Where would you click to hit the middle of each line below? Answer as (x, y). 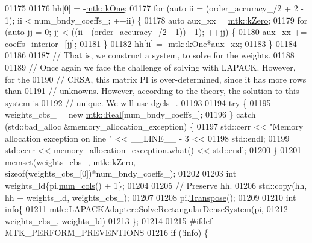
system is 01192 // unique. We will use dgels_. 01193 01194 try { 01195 (138, 102)
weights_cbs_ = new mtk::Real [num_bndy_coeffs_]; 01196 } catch (130, 114)
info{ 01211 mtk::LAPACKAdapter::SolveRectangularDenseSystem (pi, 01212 (146, 209)
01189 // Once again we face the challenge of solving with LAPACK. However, (150, 67)
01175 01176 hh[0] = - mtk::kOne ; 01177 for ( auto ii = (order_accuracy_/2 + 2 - (154, 8)
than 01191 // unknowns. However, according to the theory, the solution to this (152, 91)
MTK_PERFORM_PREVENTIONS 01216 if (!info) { (107, 232)
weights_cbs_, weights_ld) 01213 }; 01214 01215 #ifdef (109, 220)
